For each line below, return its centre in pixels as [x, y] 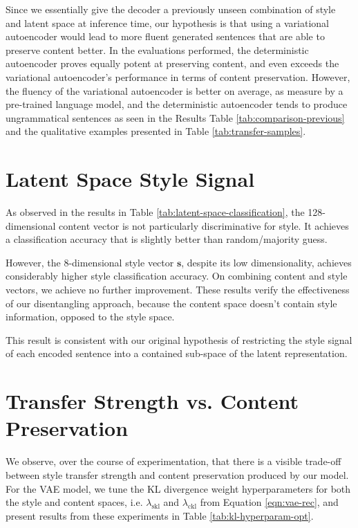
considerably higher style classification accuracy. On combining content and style [177, 276]
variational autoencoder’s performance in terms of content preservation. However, [178, 76]
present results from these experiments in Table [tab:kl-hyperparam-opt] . [160, 515]
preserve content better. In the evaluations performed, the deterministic [157, 49]
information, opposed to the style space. [90, 317]
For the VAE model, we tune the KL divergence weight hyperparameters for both [178, 488]
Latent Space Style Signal [130, 179]
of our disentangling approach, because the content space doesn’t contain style [171, 303]
